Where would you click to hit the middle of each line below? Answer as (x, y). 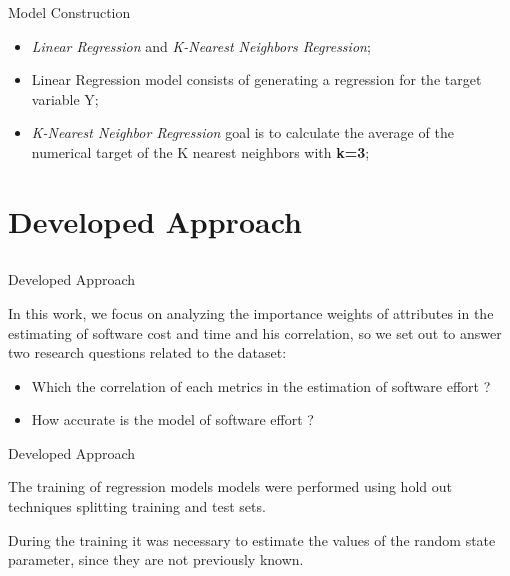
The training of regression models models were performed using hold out (230, 486)
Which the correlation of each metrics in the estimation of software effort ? (261, 385)
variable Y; (65, 98)
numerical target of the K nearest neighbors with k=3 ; (200, 151)
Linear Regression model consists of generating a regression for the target (256, 79)
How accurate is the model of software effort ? (172, 419)
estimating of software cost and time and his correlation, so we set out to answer (255, 332)
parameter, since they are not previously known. (156, 559)
